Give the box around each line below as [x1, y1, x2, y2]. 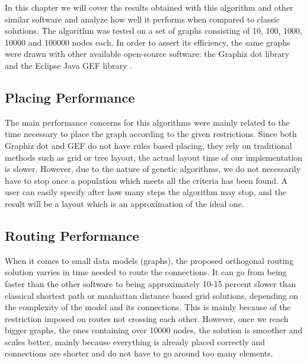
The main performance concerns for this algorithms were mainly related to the [5, 116, 290, 128]
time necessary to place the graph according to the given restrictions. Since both [5, 128, 297, 140]
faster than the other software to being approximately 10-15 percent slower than [5, 277, 296, 289]
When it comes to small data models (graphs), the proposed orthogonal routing [5, 254, 294, 266]
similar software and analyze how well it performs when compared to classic [5, 12, 280, 25]
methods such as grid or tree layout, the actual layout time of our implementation [5, 151, 303, 163]
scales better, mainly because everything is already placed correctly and [5, 335, 266, 348]
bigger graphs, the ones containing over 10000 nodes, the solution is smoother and [5, 324, 303, 336]
